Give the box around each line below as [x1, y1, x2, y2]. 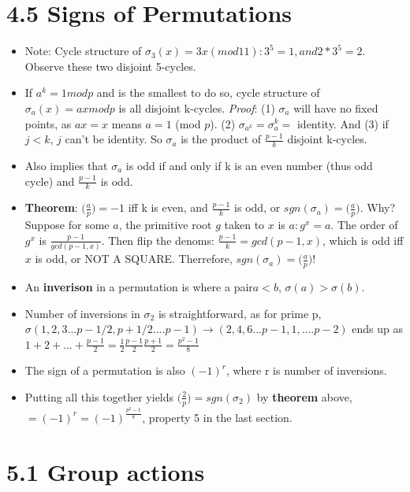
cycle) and [24, 172, 75, 189]
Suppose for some [24, 216, 110, 233]
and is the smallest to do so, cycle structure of [96, 84, 320, 101]
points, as [24, 115, 72, 131]
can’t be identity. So [65, 131, 162, 147]
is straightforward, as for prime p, [158, 305, 322, 321]
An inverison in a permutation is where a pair [24, 278, 253, 294]
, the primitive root [118, 216, 212, 233]
